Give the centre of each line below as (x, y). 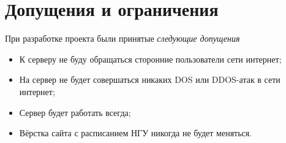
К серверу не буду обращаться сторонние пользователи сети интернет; (150, 59)
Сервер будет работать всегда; (75, 112)
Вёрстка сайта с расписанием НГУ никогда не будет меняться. (136, 133)
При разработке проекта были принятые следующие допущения (122, 38)
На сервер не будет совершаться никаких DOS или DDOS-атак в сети (150, 79)
